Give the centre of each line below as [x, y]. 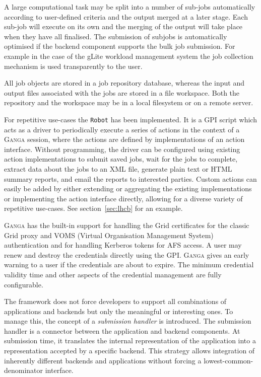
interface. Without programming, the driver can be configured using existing [122, 149]
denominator [24, 370]
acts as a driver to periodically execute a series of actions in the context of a [122, 129]
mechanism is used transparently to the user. [73, 66]
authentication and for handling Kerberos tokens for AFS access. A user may [123, 245]
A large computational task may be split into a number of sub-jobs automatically [130, 7]
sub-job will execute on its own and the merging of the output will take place [123, 26]
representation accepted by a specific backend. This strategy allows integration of [129, 351]
